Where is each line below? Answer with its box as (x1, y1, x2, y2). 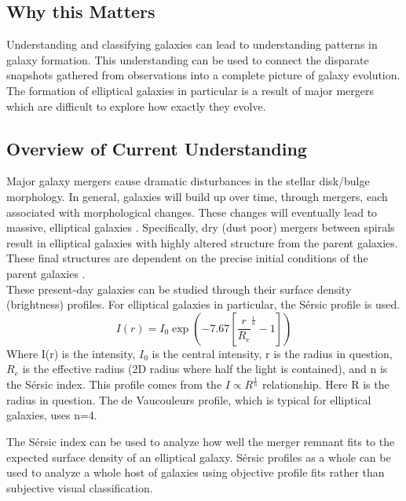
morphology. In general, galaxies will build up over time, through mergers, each (6, 188, 388, 204)
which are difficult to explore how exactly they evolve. (6, 97, 266, 114)
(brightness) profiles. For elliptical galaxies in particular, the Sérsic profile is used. (6, 296, 401, 313)
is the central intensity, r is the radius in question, (152, 345, 393, 361)
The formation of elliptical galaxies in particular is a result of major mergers (6, 82, 375, 98)
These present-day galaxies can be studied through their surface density (6, 280, 352, 297)
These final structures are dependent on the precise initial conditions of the (6, 250, 368, 266)
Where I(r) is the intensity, (6, 345, 136, 361)
